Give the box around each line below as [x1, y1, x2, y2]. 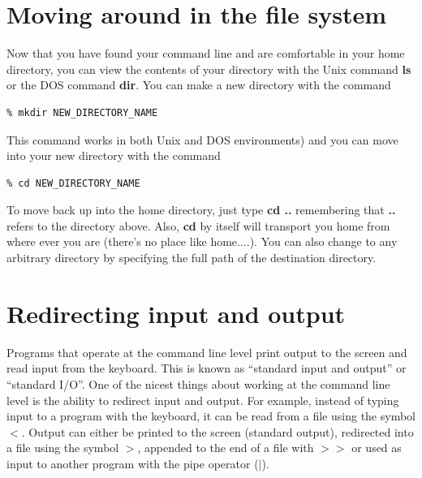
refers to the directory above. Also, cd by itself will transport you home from [6, 217, 390, 234]
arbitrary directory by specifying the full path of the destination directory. [6, 249, 377, 266]
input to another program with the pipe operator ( [6, 454, 259, 472]
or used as [351, 439, 402, 456]
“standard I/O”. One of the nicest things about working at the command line [6, 375, 390, 392]
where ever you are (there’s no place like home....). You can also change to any [6, 233, 398, 250]
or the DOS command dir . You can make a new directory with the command [6, 76, 391, 93]
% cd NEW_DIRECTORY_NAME [6, 177, 140, 189]
